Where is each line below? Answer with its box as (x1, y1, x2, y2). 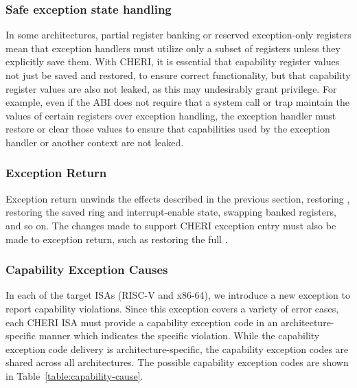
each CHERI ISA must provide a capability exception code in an (5, 315, 278, 329)
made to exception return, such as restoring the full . (5, 231, 228, 246)
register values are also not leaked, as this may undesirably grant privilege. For (5, 81, 337, 95)
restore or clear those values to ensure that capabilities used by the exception (5, 122, 330, 136)
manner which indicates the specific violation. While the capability (38, 328, 320, 343)
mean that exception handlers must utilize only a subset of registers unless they (5, 41, 341, 55)
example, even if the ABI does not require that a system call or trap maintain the (5, 95, 350, 109)
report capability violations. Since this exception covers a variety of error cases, (5, 301, 339, 315)
